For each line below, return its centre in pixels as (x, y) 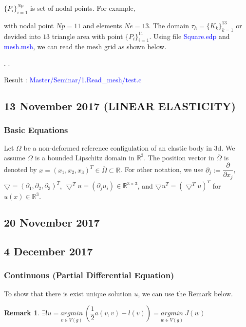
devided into (22, 36)
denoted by (20, 169)
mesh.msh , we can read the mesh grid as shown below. (85, 47)
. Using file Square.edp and (189, 36)
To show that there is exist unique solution (68, 293)
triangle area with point (87, 36)
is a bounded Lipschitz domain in (85, 157)
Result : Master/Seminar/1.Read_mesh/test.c (73, 79)
